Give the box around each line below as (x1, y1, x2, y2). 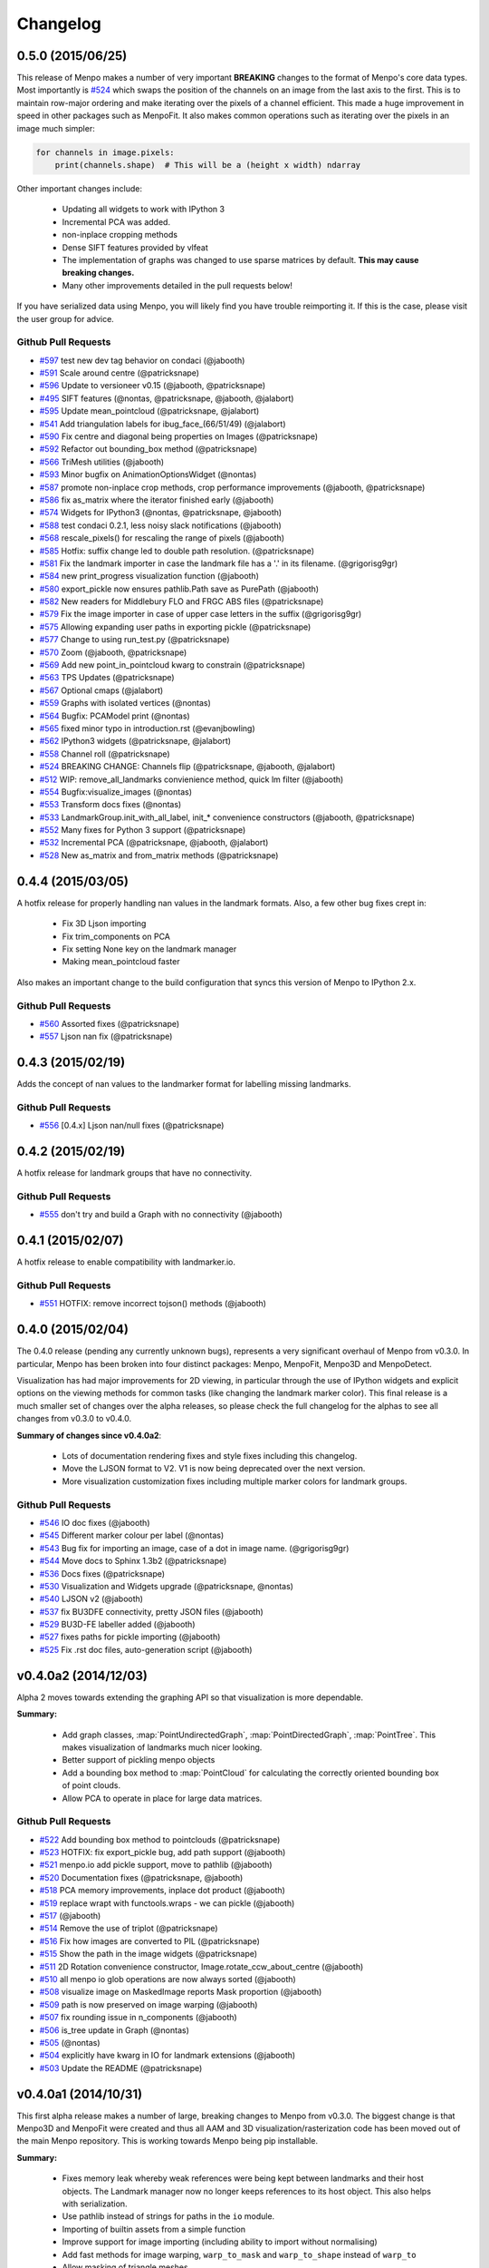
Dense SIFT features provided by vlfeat (62, 241, 208, 253)
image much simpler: (16, 122, 95, 133)
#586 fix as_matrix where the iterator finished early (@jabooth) (39, 494, 274, 505)
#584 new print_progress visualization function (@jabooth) (39, 571, 260, 582)
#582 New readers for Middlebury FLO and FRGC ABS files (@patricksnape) (39, 596, 324, 607)
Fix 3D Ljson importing (62, 918, 147, 929)
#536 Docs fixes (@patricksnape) (39, 1568, 166, 1579)
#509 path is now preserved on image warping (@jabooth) (39, 1999, 258, 2009)
